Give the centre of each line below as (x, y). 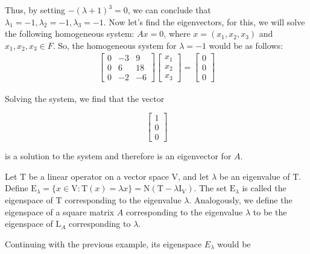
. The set (210, 188)
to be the (270, 211)
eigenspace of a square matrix (60, 211)
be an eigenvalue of (255, 176)
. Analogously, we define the (241, 199)
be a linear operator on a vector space (99, 176)
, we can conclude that (169, 10)
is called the (264, 188)
